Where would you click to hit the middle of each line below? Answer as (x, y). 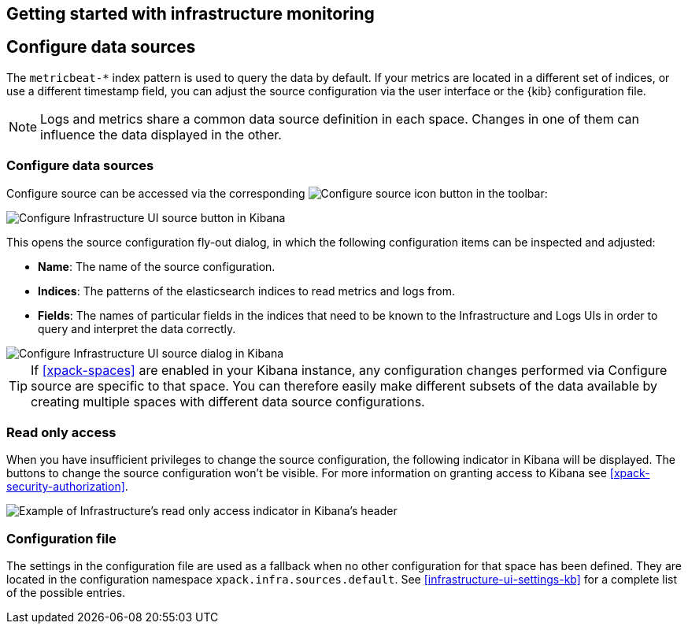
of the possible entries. (66, 593)
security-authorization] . (67, 487)
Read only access (61, 432)
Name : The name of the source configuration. (157, 266)
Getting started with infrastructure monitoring (190, 14)
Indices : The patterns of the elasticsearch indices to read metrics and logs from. (246, 291)
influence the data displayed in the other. (161, 134)
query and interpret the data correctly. (137, 328)
